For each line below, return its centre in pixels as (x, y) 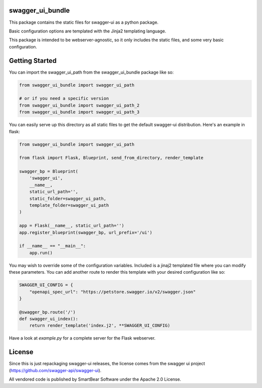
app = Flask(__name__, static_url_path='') (72, 226)
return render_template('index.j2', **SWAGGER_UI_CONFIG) (100, 326)
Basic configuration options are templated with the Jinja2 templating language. (88, 31)
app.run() (41, 253)
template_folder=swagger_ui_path (69, 205)
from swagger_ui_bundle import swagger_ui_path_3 (79, 112)
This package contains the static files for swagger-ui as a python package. (84, 22)
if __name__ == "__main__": (52, 246)
